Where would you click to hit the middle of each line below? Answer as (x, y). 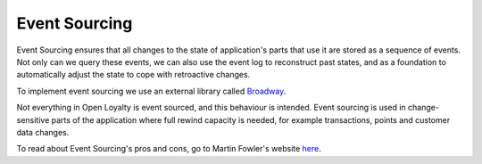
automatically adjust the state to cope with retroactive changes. (133, 75)
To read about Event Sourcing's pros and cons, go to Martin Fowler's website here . (169, 149)
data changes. (43, 132)
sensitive (33, 119)
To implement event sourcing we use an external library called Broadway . (151, 91)
